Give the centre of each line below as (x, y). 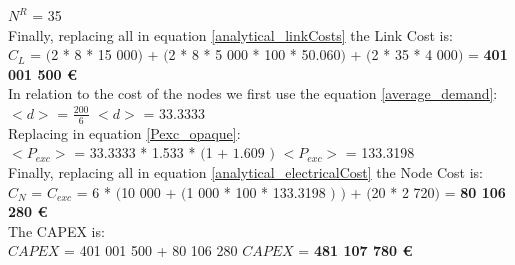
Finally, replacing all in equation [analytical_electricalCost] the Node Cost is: (245, 171)
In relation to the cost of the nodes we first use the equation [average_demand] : (253, 93)
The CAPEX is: (56, 230)
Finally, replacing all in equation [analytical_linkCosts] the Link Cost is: (230, 34)
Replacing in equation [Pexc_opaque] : (124, 132)
